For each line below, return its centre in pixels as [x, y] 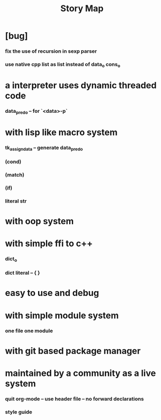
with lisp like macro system [61, 132]
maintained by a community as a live [80, 373]
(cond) [13, 162]
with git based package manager [73, 351]
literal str [16, 201]
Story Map [82, 9]
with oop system [40, 221]
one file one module [29, 331]
